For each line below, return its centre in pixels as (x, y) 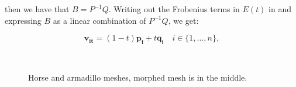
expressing (23, 20)
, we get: (183, 20)
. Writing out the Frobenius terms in (174, 9)
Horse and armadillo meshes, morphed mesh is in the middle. (138, 77)
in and (280, 9)
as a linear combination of (99, 20)
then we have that (37, 9)
